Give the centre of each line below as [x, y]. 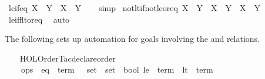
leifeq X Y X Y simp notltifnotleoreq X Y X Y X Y [134, 8]
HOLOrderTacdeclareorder [68, 58]
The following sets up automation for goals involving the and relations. [132, 39]
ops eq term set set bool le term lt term [117, 69]
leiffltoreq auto [39, 19]
